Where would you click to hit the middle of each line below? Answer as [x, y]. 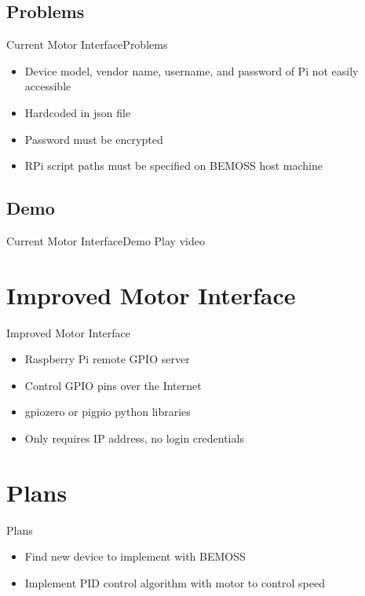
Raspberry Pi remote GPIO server [107, 359]
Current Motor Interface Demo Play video [106, 240]
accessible [48, 86]
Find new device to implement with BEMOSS [135, 556]
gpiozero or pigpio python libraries [108, 412]
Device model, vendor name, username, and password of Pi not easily [192, 70]
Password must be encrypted [94, 139]
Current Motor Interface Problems [87, 44]
